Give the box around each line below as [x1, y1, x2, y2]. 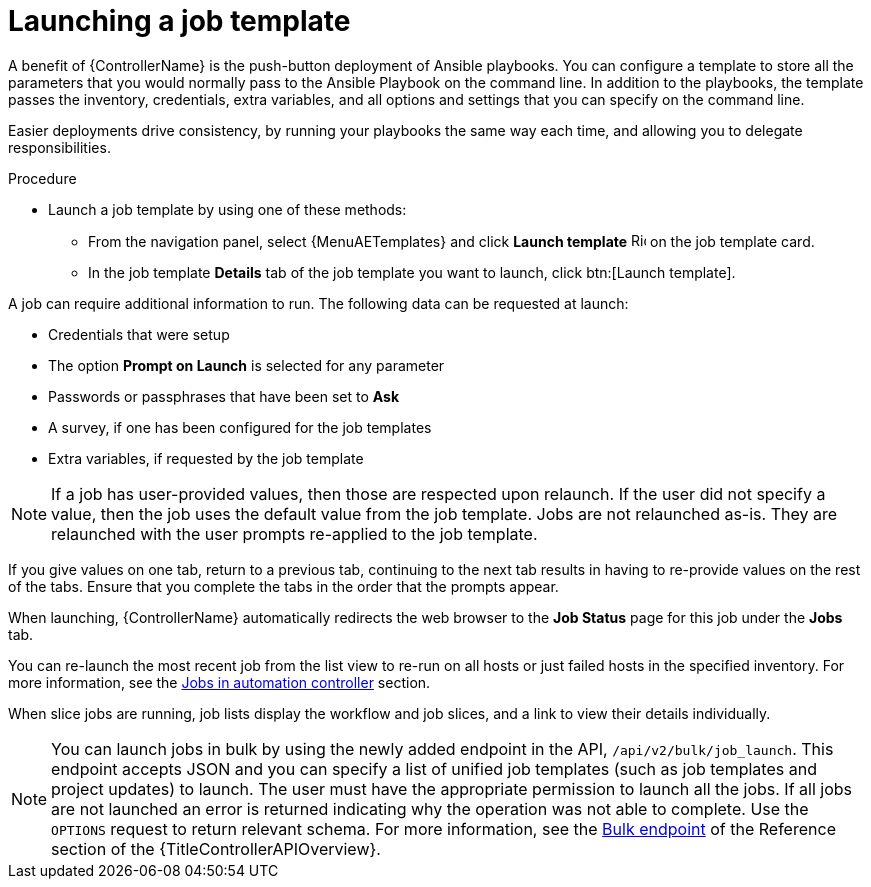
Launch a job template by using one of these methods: [48, 200, 407, 218]
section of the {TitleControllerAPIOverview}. [51, 838, 381, 859]
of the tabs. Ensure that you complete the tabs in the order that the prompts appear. [8, 577, 559, 595]
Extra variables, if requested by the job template [48, 449, 364, 467]
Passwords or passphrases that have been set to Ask [48, 387, 400, 405]
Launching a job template [8, 4, 351, 38]
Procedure [8, 169, 77, 187]
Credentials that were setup [48, 325, 230, 343]
